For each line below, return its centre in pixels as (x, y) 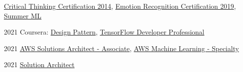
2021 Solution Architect (39, 64)
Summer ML (23, 15)
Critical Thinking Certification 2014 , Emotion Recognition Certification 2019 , (120, 6)
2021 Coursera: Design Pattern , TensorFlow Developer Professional (104, 32)
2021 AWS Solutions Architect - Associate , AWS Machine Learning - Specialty (121, 48)
